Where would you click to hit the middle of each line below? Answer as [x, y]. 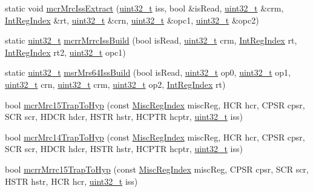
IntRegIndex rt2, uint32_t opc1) [65, 52]
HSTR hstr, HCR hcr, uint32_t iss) [71, 181]
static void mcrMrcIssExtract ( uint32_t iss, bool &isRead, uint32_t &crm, [144, 8]
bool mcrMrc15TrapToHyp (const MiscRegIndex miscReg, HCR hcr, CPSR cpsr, [155, 104]
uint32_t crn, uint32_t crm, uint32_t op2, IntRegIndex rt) [115, 84]
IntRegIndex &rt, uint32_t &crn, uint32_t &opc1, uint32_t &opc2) [132, 20]
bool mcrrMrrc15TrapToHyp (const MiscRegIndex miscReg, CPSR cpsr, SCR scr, [157, 169]
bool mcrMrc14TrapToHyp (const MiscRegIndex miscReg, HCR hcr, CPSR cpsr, [155, 137]
